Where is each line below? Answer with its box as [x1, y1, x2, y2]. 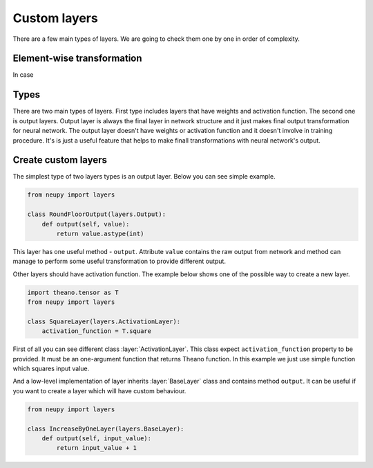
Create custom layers [12, 154, 107, 166]
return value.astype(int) [56, 229, 144, 237]
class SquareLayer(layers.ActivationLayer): [27, 317, 181, 325]
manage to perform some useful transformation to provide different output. [12, 257, 226, 266]
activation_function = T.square [41, 327, 152, 335]
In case [12, 71, 34, 79]
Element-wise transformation [12, 53, 142, 64]
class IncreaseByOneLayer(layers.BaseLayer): [27, 424, 184, 433]
